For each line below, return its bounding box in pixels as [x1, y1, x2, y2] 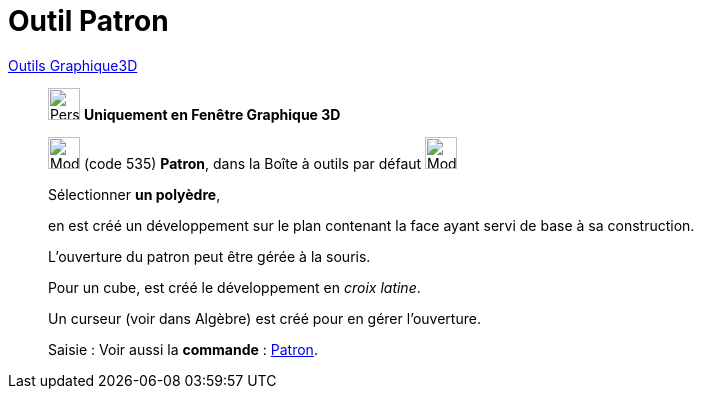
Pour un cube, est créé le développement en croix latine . [48, 278, 421, 296]
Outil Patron [8, 4, 169, 38]
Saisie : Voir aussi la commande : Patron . [48, 340, 318, 358]
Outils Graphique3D [8, 56, 138, 74]
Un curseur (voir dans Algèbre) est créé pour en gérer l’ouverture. [48, 309, 481, 327]
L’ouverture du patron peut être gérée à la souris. [48, 247, 371, 265]
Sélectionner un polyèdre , [48, 185, 221, 203]
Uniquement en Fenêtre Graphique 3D [83, 105, 341, 123]
